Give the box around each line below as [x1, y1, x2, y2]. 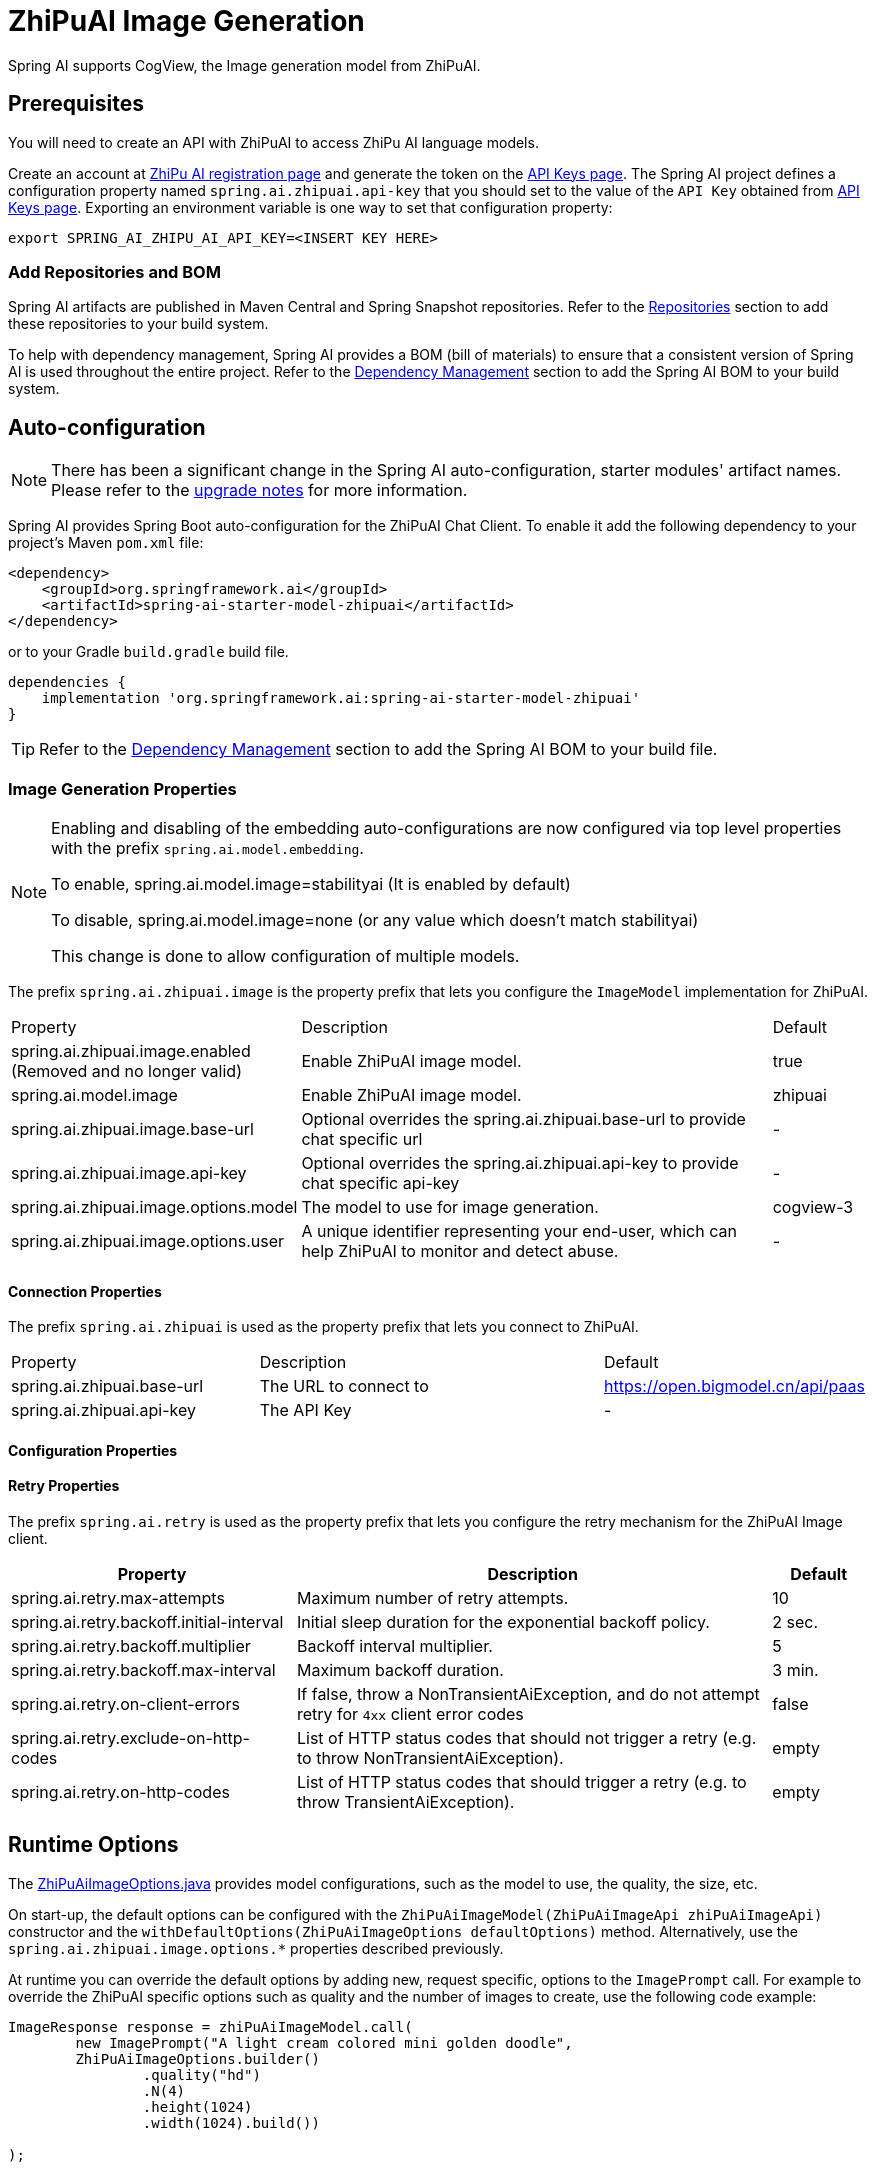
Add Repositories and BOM [8, 261, 221, 282]
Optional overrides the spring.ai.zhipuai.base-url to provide [301, 1108, 746, 1129]
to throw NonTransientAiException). [296, 1747, 564, 1768]
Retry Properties [8, 1477, 120, 1495]
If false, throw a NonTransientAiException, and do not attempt [296, 1683, 760, 1704]
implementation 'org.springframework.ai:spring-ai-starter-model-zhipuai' [41, 690, 641, 707]
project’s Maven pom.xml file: [8, 534, 204, 552]
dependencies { [8, 674, 127, 691]
